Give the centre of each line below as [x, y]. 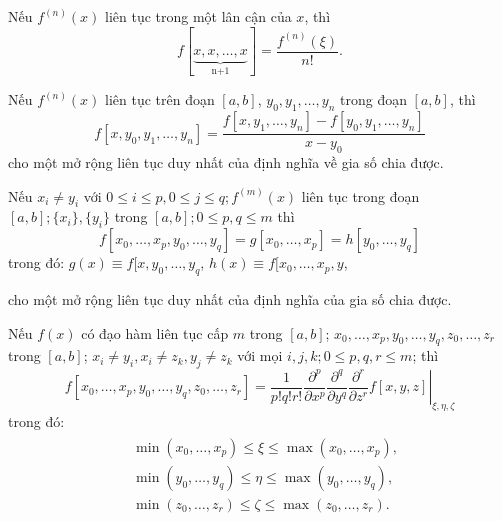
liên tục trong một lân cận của [198, 16]
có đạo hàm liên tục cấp [155, 332]
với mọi [260, 355]
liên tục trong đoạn [360, 195]
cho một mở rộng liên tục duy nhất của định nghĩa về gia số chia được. [226, 162]
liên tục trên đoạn [159, 99]
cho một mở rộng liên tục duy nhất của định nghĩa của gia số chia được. [230, 299]
